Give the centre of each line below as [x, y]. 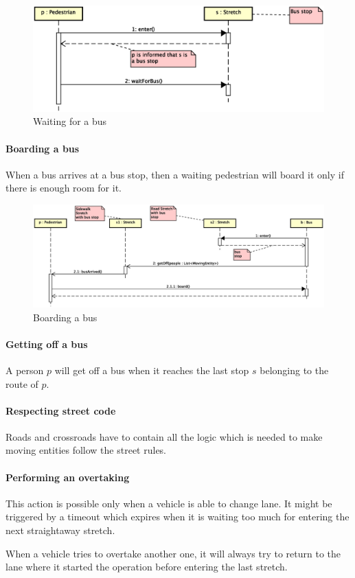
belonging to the [294, 370]
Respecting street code [61, 410]
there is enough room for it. [64, 188]
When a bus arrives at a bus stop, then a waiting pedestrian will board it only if [175, 174]
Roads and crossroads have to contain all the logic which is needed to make [164, 436]
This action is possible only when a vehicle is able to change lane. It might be [169, 503]
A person [25, 370]
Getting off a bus [47, 344]
